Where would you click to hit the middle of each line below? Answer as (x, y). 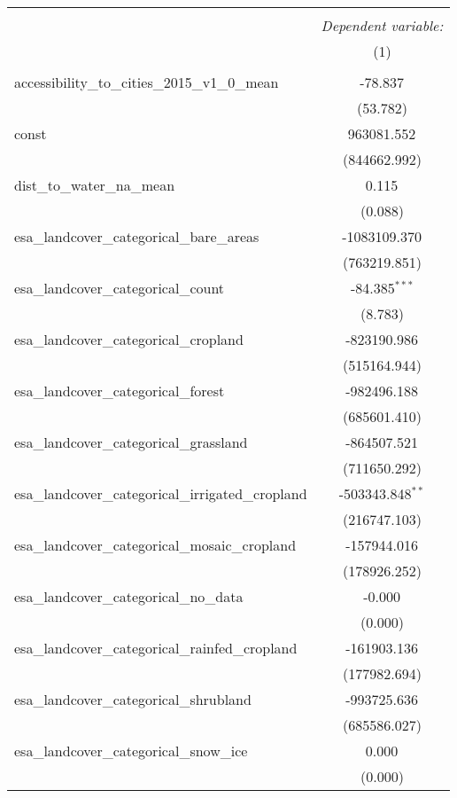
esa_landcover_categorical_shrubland (133, 699)
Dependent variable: (382, 25)
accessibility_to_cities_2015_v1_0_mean (147, 82)
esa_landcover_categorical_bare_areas (137, 236)
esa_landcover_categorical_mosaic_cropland (155, 545)
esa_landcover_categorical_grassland (131, 442)
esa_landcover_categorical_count (120, 288)
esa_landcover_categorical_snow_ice (131, 751)
